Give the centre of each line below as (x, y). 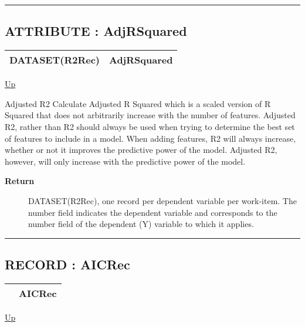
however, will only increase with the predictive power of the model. (125, 161)
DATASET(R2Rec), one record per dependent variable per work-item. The (162, 200)
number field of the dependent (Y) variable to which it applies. (141, 224)
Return (20, 181)
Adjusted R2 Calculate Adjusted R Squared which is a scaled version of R (138, 103)
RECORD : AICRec (67, 264)
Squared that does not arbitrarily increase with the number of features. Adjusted (150, 115)
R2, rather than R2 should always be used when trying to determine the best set (150, 126)
